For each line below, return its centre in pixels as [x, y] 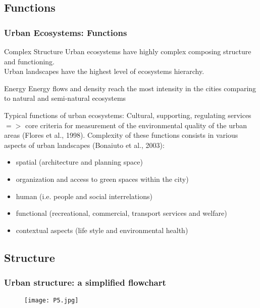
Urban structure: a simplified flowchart [85, 282]
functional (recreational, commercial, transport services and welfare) [121, 213]
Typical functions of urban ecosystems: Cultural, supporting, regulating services [128, 115]
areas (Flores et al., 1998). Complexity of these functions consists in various [121, 135]
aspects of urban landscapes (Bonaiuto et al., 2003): [84, 145]
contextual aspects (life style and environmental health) [102, 230]
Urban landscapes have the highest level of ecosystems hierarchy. [104, 71]
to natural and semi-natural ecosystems [65, 98]
